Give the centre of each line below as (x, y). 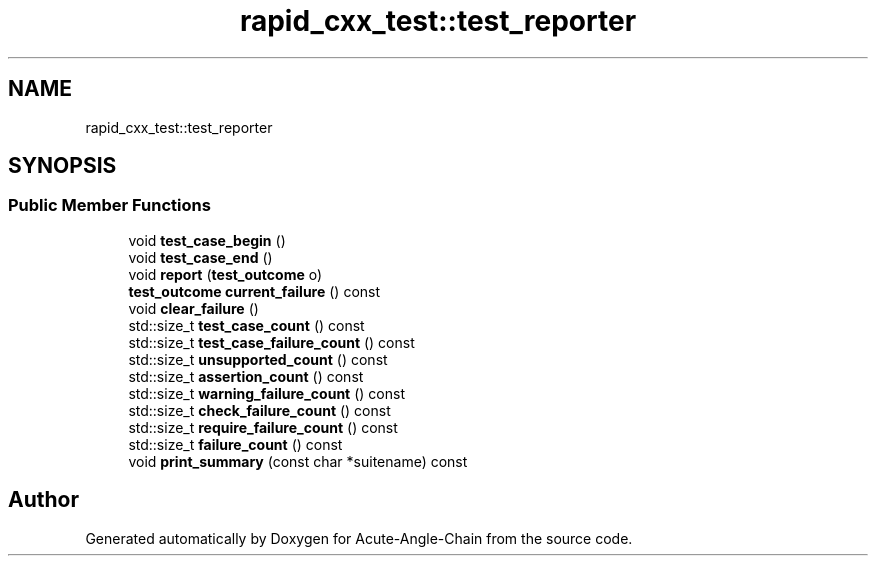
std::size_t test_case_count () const (246, 325)
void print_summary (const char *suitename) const (298, 461)
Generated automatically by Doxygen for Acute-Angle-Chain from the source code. (359, 538)
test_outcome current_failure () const (254, 291)
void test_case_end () (200, 257)
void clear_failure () (193, 308)
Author (43, 500)
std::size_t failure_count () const (235, 444)
